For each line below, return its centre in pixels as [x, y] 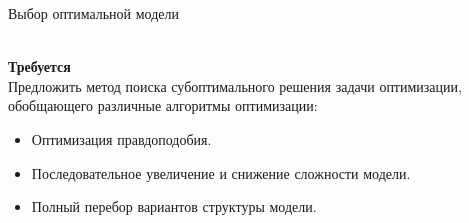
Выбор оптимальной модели [94, 13]
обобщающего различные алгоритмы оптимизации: [163, 105]
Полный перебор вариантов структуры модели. [174, 206]
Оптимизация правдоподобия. [121, 138]
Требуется [39, 66]
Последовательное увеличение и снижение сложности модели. [221, 172]
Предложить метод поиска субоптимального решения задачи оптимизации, [235, 85]
